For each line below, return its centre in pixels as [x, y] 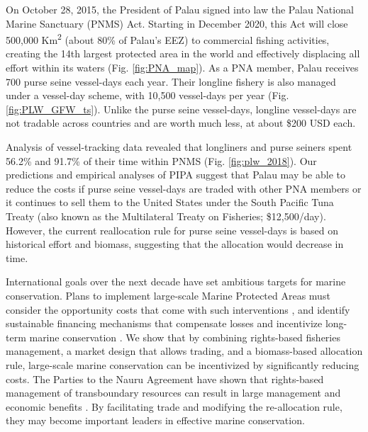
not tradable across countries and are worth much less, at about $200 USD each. [181, 123]
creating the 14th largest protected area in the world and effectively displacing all [183, 53]
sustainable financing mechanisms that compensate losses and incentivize [164, 323]
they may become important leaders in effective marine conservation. [155, 420]
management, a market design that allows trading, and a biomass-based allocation [184, 351]
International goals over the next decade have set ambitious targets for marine [176, 282]
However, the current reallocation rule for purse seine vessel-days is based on [172, 230]
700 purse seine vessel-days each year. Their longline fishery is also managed [171, 81]
